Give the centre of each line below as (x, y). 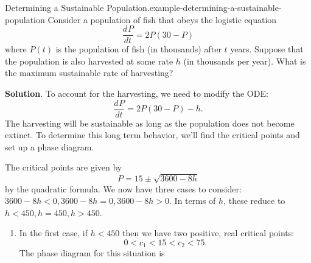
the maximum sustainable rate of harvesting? (89, 73)
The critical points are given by (64, 167)
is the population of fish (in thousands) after (138, 49)
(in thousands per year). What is (245, 61)
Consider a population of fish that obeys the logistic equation (162, 19)
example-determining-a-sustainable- (215, 7)
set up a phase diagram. (50, 146)
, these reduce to (254, 201)
